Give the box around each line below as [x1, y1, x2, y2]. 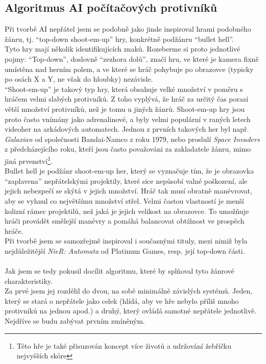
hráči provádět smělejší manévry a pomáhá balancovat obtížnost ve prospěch [5, 215, 245, 226]
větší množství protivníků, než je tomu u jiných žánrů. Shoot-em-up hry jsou [5, 103, 245, 114]
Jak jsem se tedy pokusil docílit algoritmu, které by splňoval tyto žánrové [5, 265, 234, 276]
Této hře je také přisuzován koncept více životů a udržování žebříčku [16, 340, 231, 351]
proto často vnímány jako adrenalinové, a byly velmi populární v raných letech [5, 113, 251, 124]
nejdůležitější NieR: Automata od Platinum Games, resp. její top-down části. [5, 245, 245, 256]
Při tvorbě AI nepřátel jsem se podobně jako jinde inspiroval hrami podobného [5, 23, 251, 34]
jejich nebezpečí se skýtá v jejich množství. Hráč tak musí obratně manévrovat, [5, 185, 252, 196]
